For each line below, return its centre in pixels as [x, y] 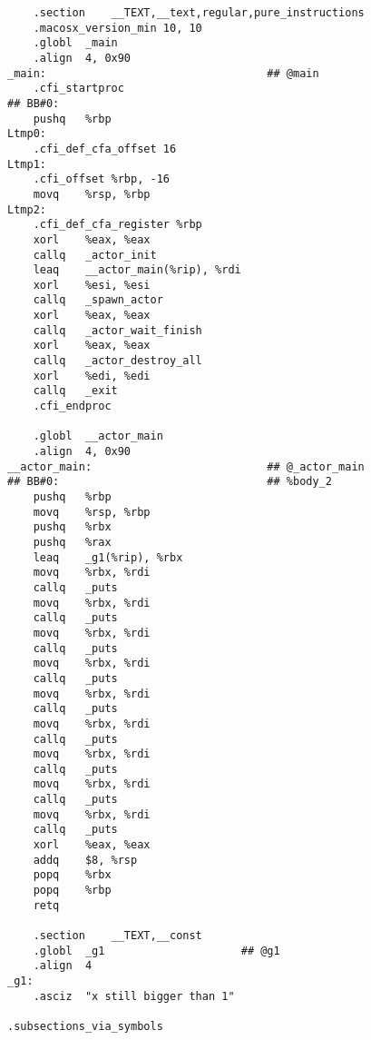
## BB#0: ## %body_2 [170, 482]
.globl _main [75, 43]
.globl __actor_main [98, 436]
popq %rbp [72, 891]
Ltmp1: [27, 164]
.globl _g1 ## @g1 [156, 951]
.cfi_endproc [72, 406]
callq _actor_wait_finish [117, 330]
